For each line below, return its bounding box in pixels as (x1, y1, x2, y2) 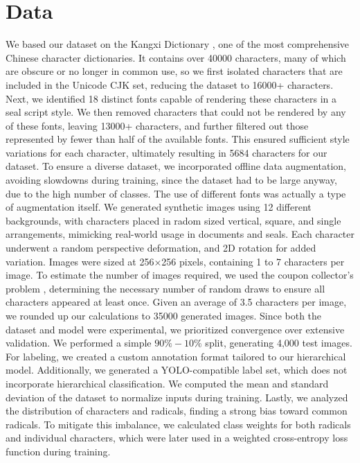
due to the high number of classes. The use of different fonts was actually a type (6, 186, 346, 200)
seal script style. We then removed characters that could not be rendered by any (6, 105, 346, 119)
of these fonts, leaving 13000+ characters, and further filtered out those (6, 118, 309, 132)
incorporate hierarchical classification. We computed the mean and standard (6, 376, 329, 390)
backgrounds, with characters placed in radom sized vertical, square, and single (6, 213, 341, 227)
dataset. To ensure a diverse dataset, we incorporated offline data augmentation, (6, 159, 346, 173)
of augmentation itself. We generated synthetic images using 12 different (6, 200, 312, 214)
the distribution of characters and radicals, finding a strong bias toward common (6, 403, 348, 418)
